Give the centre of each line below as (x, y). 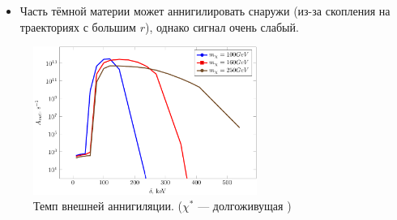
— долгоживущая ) (245, 206)
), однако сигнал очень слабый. (222, 26)
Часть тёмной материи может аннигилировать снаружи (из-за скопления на (205, 11)
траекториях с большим (78, 26)
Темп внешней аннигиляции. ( (108, 206)
